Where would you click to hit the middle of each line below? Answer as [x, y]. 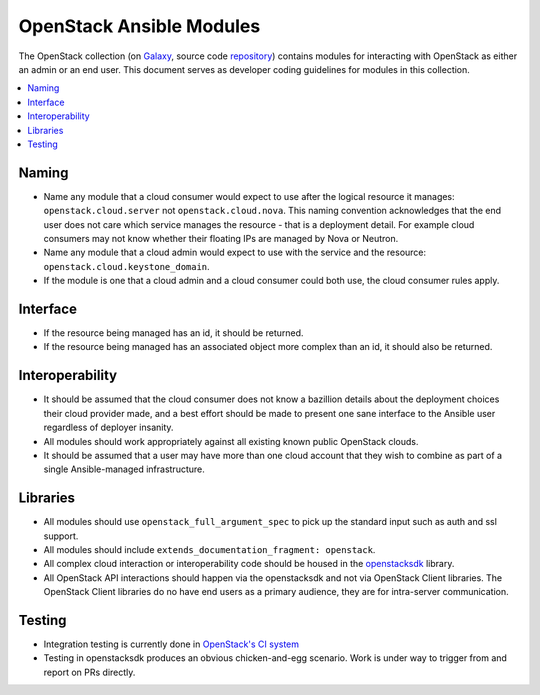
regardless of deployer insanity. [108, 427]
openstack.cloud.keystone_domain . [126, 266]
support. [61, 536]
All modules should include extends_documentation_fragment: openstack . [209, 549]
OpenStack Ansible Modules [139, 26]
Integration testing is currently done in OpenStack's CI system [171, 644]
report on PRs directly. [89, 672]
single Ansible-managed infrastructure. [124, 469]
